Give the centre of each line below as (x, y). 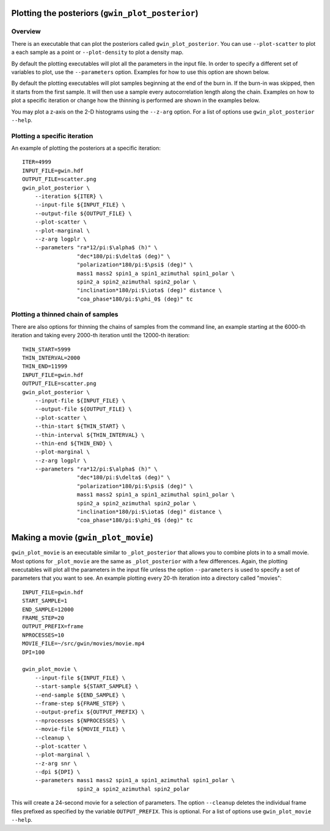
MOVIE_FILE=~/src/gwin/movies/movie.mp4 (83, 644)
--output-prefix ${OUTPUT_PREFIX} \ (90, 712)
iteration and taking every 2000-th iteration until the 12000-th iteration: (101, 335)
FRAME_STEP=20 (43, 618)
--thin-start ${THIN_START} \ (80, 426)
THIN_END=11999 (45, 366)
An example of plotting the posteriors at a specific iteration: (86, 148)
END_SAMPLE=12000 (48, 609)
